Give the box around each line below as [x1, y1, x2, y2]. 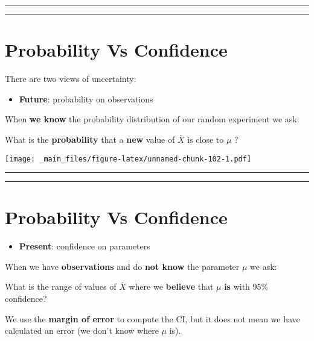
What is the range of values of [5, 280, 117, 293]
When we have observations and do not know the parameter [5, 260, 240, 272]
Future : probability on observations [19, 92, 153, 105]
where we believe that [129, 280, 214, 293]
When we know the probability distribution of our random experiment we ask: [5, 113, 300, 125]
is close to [187, 133, 224, 145]
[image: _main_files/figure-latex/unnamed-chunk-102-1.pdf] [5, 154, 252, 163]
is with [224, 280, 250, 293]
